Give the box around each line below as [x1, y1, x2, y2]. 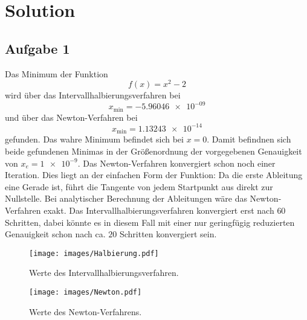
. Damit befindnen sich [207, 133, 291, 146]
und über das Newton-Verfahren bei [5, 110, 138, 123]
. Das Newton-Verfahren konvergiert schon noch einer [77, 156, 276, 169]
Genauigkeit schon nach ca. [5, 228, 106, 240]
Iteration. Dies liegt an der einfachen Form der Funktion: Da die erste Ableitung [5, 168, 303, 181]
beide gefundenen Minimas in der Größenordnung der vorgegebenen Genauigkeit [5, 144, 302, 157]
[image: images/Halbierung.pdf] [29, 249, 159, 258]
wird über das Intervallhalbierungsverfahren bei [5, 89, 181, 101]
